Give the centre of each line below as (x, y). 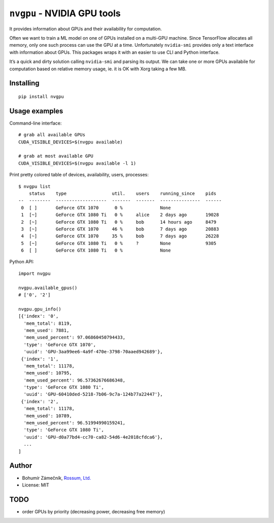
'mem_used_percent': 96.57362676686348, (75, 380)
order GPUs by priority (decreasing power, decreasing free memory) (94, 511)
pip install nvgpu (41, 96)
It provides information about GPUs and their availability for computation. (85, 28)
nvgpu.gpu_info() (40, 309)
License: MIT (36, 485)
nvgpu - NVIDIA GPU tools (65, 13)
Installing (25, 83)
